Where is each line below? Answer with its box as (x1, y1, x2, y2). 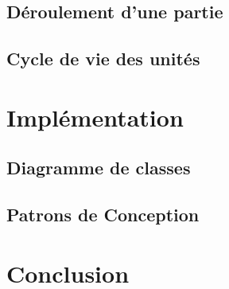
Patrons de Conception (6, 202, 200, 227)
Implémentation (6, 100, 184, 133)
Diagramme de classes (6, 155, 191, 180)
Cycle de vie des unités (6, 46, 200, 71)
